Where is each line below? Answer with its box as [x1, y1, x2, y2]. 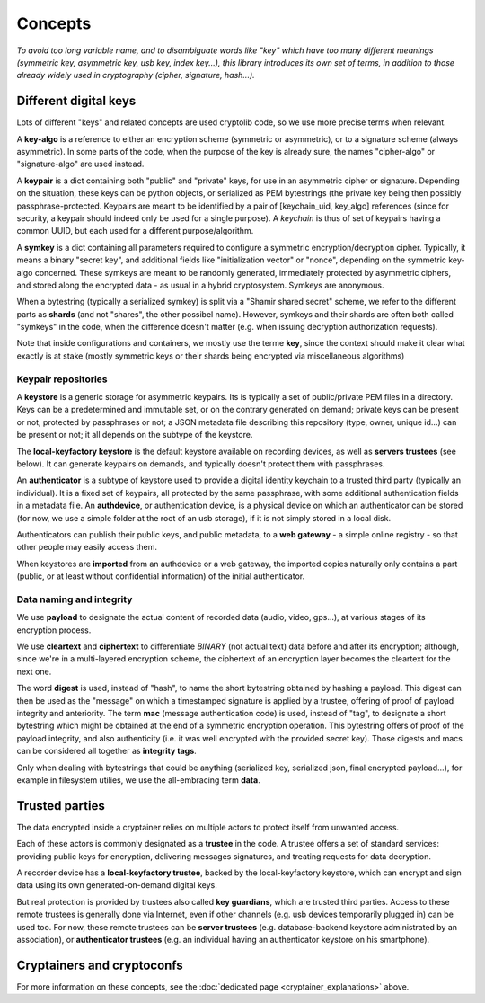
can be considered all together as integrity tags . [16, 746, 197, 757]
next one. [16, 666, 52, 677]
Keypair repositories [16, 373, 108, 386]
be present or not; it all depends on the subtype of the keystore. [16, 430, 253, 440]
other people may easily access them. [16, 542, 157, 553]
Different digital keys [16, 93, 137, 109]
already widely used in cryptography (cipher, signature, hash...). [16, 70, 255, 81]
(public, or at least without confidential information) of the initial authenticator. [16, 571, 305, 581]
